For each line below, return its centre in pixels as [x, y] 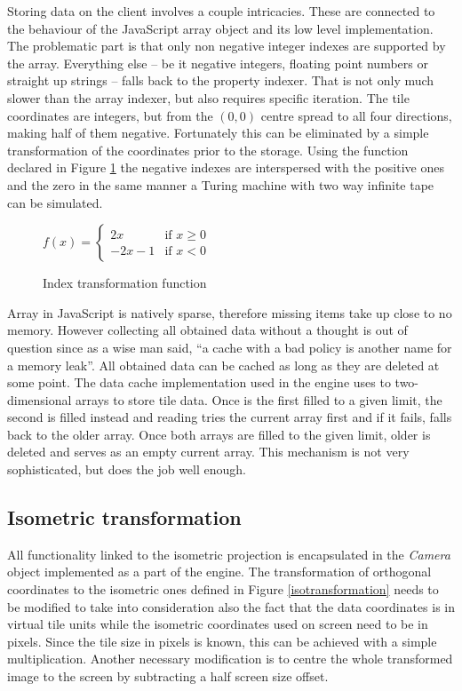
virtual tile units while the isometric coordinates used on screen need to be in [218, 624]
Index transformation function [125, 283]
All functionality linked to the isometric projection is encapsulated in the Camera [229, 554]
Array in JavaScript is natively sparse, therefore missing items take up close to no [230, 312]
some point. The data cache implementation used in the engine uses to [199, 382]
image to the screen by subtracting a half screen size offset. [168, 676]
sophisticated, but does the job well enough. [127, 469]
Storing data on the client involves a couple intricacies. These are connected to [221, 11]
